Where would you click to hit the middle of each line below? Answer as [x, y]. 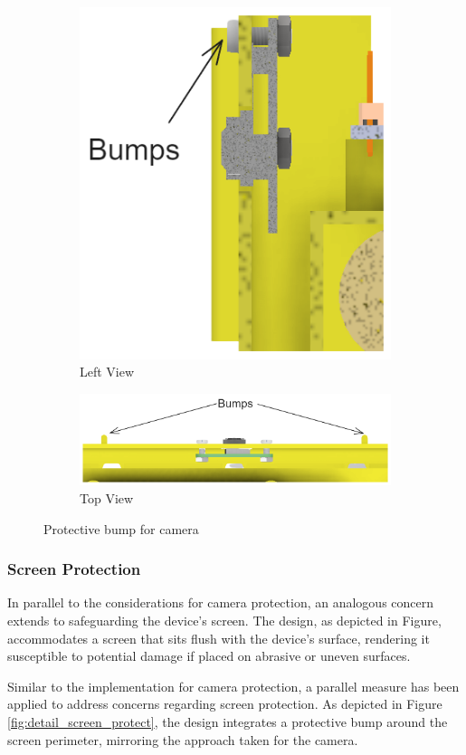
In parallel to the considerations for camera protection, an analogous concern [221, 602]
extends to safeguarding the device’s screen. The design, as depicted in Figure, [224, 620]
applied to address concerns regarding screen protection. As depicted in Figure [225, 704]
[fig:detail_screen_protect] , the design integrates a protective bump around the [228, 721]
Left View [107, 372]
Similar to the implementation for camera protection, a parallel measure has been [233, 686]
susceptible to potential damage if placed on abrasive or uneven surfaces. [209, 656]
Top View [107, 497]
